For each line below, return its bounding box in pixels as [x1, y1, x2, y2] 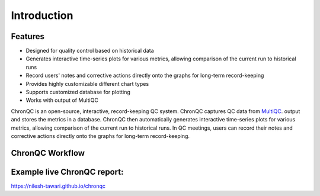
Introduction [11, 9, 73, 22]
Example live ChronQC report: [11, 166, 124, 177]
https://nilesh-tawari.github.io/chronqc [11, 182, 106, 189]
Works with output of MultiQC [25, 97, 99, 104]
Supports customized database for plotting [25, 89, 130, 96]
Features [11, 31, 44, 41]
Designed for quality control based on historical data [25, 47, 154, 54]
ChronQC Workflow [11, 148, 85, 158]
